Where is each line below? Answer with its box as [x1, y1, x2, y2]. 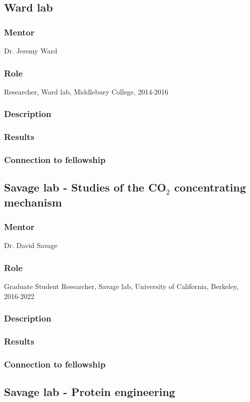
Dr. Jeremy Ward [4, 45, 57, 55]
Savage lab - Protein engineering [4, 384, 175, 399]
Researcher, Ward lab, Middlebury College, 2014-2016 [4, 86, 169, 96]
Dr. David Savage [4, 240, 57, 250]
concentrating [174, 179, 246, 195]
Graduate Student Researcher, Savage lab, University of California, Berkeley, [4, 281, 239, 291]
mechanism [4, 194, 62, 209]
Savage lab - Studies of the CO [4, 179, 166, 195]
